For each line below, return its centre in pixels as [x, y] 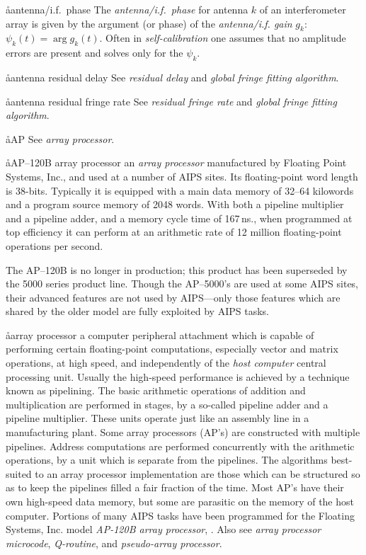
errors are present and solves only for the [95, 53]
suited [19, 473]
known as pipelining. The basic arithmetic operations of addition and [156, 390]
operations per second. [55, 245]
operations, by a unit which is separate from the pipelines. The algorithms [167, 460]
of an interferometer [303, 9]
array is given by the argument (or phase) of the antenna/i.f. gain [149, 23]
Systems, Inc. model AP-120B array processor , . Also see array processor [164, 529]
